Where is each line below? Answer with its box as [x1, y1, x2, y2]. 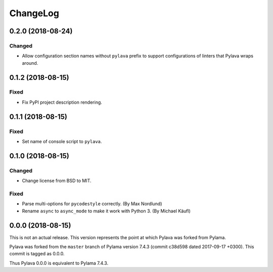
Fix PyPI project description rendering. [22, 99, 102, 105]
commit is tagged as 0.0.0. [9, 251, 65, 257]
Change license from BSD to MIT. [22, 177, 92, 184]
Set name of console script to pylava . [22, 139, 102, 145]
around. [22, 60, 38, 66]
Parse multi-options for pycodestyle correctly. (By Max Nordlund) [22, 201, 162, 207]
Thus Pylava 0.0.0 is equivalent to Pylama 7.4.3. [9, 260, 109, 266]
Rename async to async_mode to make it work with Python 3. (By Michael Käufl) [22, 208, 191, 214]
